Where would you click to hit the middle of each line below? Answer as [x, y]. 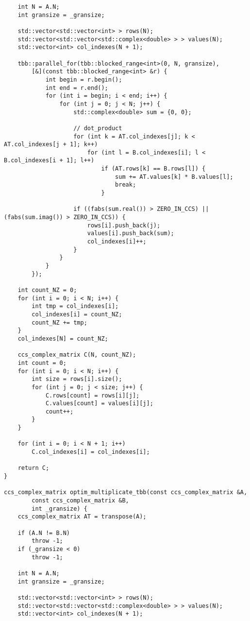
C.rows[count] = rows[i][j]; [92, 395]
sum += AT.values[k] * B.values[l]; [174, 177]
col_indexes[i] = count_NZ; [77, 314]
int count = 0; [42, 363]
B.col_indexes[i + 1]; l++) [49, 161]
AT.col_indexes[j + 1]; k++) [51, 145]
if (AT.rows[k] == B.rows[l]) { [153, 169]
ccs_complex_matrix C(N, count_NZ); [77, 355]
